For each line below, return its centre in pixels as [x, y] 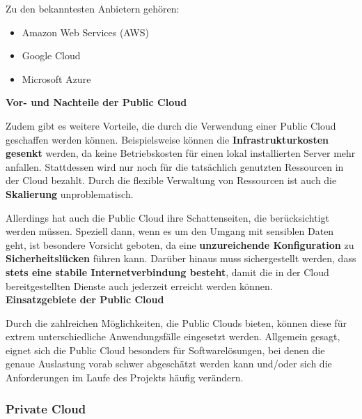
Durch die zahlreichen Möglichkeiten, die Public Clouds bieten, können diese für [176, 322]
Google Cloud [51, 55]
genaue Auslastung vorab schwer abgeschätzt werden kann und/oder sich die [169, 364]
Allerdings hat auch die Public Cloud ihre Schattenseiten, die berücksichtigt [167, 217]
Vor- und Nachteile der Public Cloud [96, 102]
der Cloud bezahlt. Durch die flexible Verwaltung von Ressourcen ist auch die [171, 180]
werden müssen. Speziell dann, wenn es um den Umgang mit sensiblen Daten [170, 231]
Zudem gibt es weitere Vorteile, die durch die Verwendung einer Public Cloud [171, 125]
